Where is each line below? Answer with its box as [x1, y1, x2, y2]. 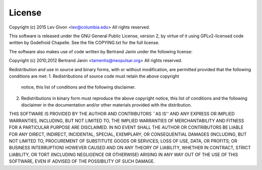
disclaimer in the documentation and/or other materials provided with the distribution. [21, 102, 192, 108]
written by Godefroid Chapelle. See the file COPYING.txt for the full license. [9, 40, 160, 46]
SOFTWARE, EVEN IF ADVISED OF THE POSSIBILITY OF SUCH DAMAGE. [9, 158, 155, 164]
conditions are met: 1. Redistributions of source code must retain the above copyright [9, 73, 180, 79]
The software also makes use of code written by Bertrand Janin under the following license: [9, 48, 193, 54]
